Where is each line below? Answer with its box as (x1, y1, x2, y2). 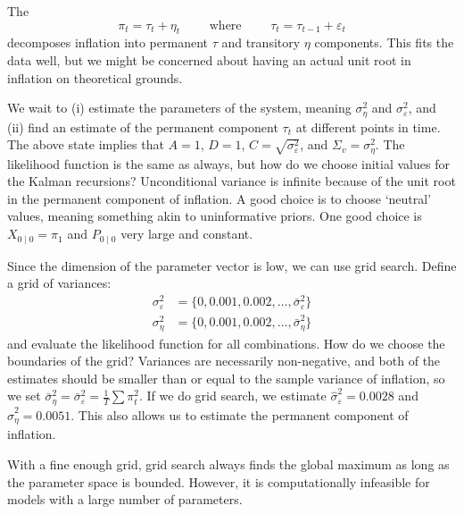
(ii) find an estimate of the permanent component (7, 117, 278, 136)
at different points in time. (295, 117, 441, 136)
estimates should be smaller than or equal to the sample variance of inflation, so (7, 368, 445, 387)
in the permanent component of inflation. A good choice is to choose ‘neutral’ (7, 189, 432, 207)
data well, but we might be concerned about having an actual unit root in (7, 50, 411, 69)
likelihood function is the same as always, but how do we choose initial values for (7, 154, 450, 173)
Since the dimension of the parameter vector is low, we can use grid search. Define (7, 256, 457, 274)
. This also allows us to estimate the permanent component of (70, 405, 409, 424)
